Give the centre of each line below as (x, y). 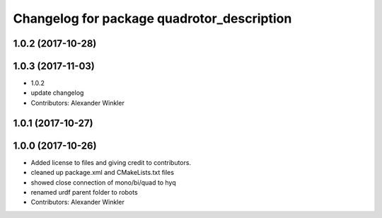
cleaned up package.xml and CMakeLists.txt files (103, 173)
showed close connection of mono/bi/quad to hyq (103, 182)
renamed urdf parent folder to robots (84, 192)
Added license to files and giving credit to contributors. (111, 162)
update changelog (57, 93)
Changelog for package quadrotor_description (152, 18)
